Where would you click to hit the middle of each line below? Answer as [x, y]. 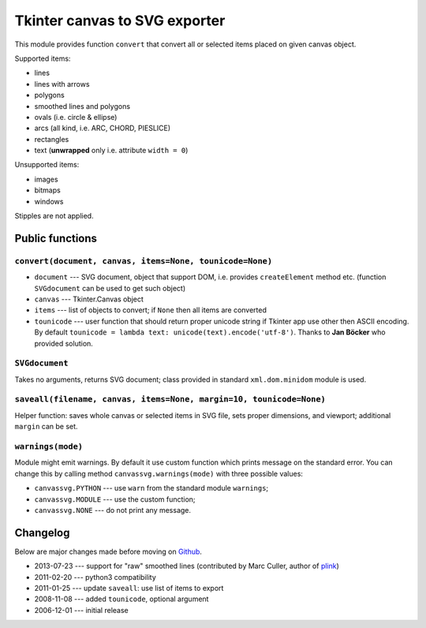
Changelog [42, 533]
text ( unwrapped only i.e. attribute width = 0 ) [111, 151]
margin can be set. [46, 427]
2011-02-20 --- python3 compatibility [95, 577]
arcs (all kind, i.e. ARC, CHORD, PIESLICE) [103, 128]
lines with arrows [62, 84]
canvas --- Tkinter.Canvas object [89, 299]
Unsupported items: [47, 165]
